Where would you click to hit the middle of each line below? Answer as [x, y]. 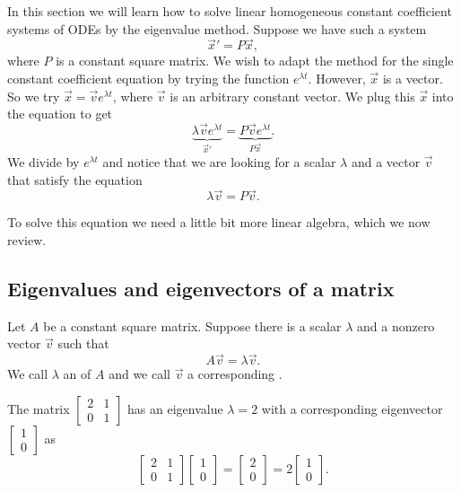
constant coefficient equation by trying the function [148, 78]
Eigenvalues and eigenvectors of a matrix [201, 288]
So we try [34, 96]
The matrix [39, 408]
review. [27, 240]
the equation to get [60, 114]
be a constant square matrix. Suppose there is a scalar [192, 325]
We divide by [43, 162]
